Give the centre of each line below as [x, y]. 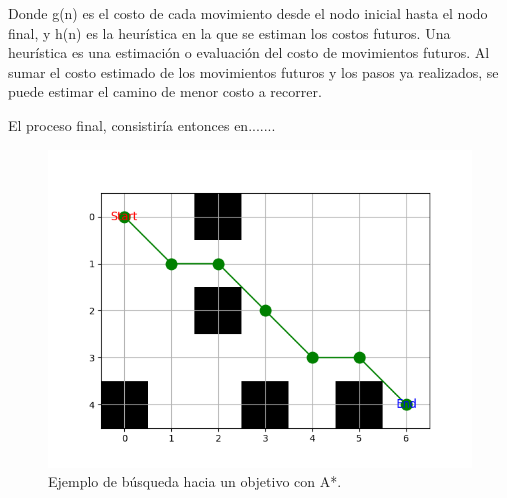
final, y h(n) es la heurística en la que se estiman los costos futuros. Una [229, 32]
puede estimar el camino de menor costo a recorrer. [165, 91]
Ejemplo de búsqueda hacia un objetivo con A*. [195, 481]
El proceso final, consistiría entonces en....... [142, 124]
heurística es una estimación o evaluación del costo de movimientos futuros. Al [249, 52]
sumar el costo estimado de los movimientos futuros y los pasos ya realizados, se [253, 71]
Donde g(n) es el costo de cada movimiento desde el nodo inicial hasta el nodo [248, 13]
